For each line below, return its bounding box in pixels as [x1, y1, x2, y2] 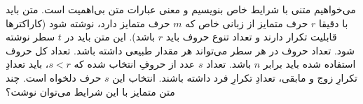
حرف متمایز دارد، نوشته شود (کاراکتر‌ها [6, 15, 170, 30]
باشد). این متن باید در [64, 29, 156, 44]
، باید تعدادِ [6, 57, 49, 71]
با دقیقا [318, 15, 348, 30]
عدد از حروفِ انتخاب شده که [74, 57, 196, 71]
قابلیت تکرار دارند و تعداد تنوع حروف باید [165, 29, 337, 44]
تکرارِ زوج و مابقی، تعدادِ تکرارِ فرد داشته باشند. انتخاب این [112, 70, 357, 84]
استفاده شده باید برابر [263, 57, 356, 71]
